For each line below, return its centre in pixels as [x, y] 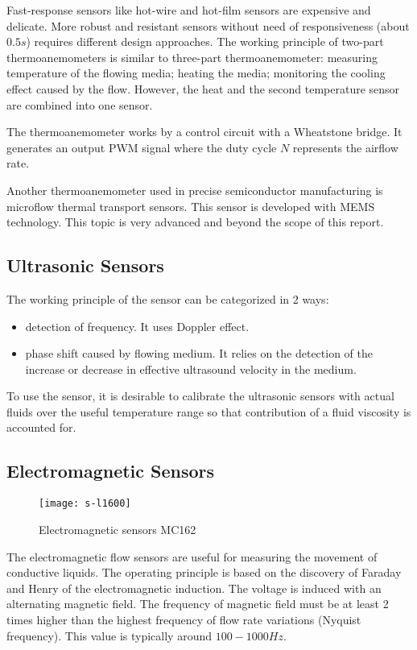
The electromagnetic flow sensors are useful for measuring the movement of [192, 556]
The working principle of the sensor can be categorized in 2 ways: [168, 298]
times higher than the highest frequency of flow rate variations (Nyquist [184, 619]
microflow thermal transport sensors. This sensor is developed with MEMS [191, 206]
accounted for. [41, 427]
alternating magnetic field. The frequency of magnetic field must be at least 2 [198, 604]
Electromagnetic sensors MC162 [118, 529]
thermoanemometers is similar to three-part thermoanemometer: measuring [192, 57]
